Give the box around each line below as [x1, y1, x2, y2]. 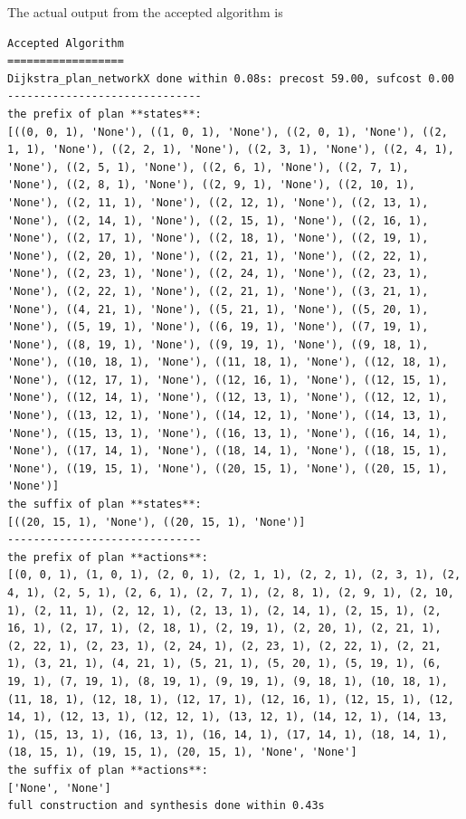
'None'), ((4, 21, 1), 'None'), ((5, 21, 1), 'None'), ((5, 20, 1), [7, 302, 429, 316]
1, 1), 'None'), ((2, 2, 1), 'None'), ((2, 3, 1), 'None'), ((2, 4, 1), [7, 143, 454, 157]
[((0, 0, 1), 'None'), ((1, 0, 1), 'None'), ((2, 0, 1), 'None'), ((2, [7, 125, 448, 138]
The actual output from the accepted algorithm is [7, 3, 283, 21]
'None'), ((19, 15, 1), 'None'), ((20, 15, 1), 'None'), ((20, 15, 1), [7, 462, 448, 475]
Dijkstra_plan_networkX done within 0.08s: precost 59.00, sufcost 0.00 [7, 71, 454, 85]
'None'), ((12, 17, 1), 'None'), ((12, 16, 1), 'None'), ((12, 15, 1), [7, 373, 448, 386]
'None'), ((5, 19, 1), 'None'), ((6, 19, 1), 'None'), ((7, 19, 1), [7, 320, 429, 334]
